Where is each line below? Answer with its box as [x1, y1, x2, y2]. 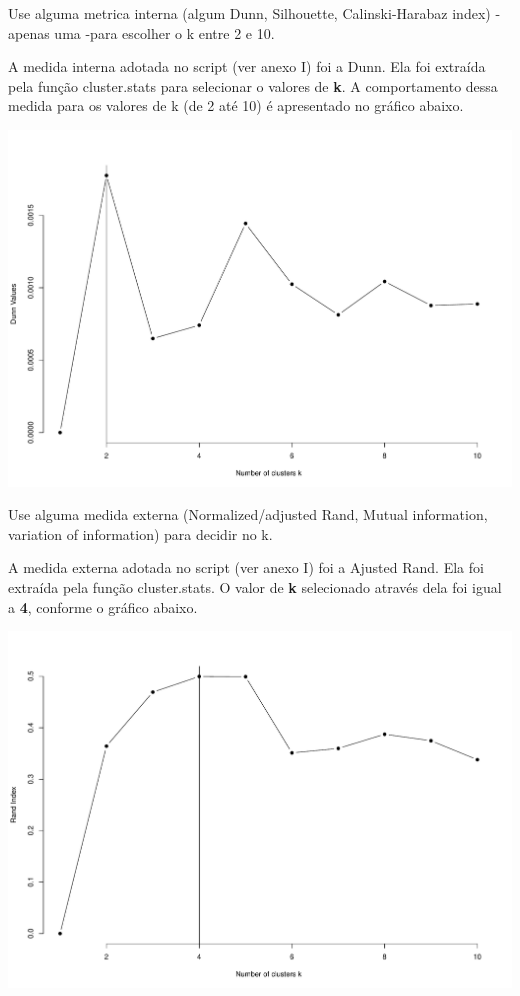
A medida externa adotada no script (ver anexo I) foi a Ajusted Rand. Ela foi [8, 557, 484, 578]
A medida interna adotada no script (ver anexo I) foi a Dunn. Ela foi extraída [8, 56, 486, 77]
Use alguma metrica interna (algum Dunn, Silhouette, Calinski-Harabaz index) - [8, 3, 501, 23]
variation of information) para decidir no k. [8, 523, 273, 544]
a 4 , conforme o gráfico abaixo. [8, 596, 198, 617]
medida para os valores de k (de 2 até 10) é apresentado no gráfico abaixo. [8, 95, 464, 116]
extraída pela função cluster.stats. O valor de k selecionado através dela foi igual [8, 577, 502, 598]
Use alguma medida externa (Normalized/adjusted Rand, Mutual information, [8, 504, 488, 525]
